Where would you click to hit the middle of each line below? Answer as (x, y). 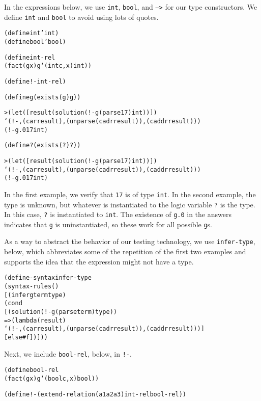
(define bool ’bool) (35, 42)
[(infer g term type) (35, 295)
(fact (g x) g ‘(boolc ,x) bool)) (52, 378)
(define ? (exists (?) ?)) (42, 145)
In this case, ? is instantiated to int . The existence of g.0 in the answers (118, 214)
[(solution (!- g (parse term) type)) (61, 312)
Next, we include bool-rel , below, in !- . (68, 353)
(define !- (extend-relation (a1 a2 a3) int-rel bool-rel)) (95, 394)
